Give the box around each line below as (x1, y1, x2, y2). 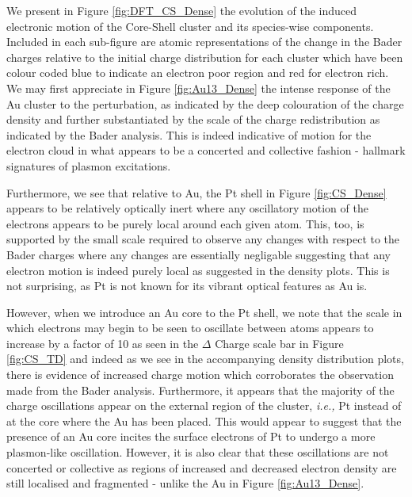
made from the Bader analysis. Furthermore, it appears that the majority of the (6, 381, 395, 398)
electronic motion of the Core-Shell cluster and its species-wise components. (6, 17, 374, 34)
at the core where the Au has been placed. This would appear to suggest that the (6, 412, 402, 429)
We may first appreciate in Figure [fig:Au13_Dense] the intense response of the (6, 79, 391, 96)
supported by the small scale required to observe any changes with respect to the (6, 231, 400, 247)
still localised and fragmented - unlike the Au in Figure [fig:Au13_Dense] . (6, 475, 364, 491)
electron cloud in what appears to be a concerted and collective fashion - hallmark (6, 142, 406, 159)
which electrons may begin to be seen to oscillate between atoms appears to (6, 319, 374, 336)
